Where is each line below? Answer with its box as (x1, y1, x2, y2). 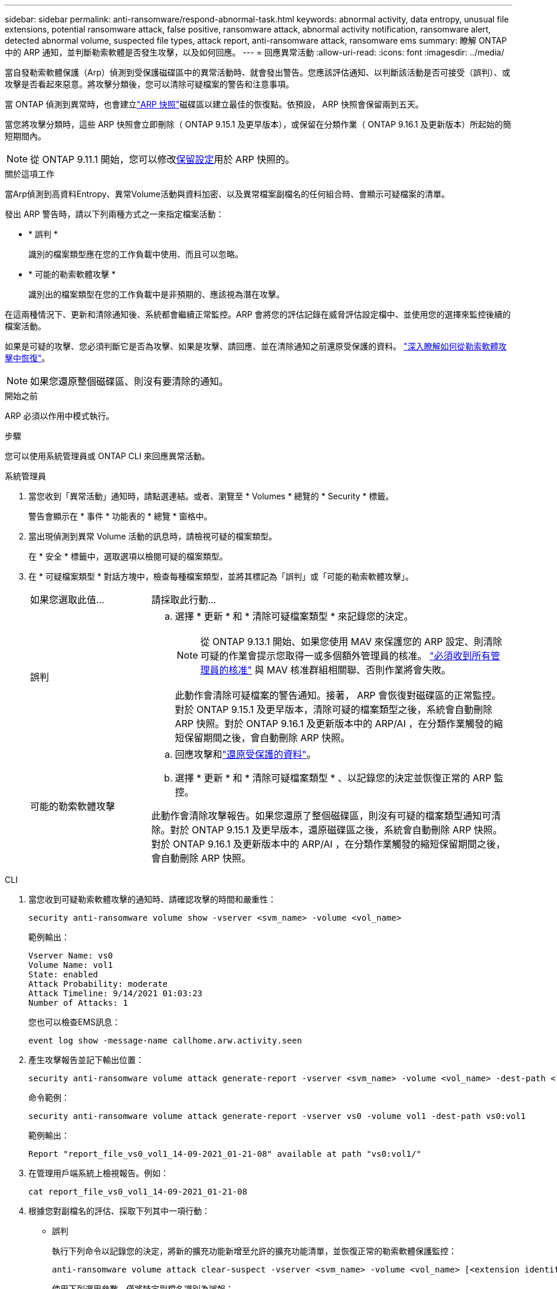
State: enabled (28, 970, 99, 979)
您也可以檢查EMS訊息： (28, 1017, 121, 1027)
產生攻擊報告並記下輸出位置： (28, 1055, 144, 1065)
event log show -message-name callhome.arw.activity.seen (28, 1036, 302, 1045)
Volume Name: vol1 (28, 960, 113, 970)
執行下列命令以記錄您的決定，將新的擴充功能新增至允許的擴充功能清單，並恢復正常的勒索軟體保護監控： (52, 1246, 457, 1256)
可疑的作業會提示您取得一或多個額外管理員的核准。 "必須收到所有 (200, 650, 491, 662)
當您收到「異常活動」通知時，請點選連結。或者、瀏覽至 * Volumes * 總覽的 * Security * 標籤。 (28, 491, 394, 501)
